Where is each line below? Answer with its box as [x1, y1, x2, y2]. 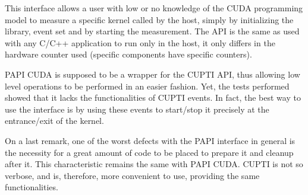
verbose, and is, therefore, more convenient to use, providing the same [5, 169, 260, 181]
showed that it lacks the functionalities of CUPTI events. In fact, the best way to [5, 91, 301, 104]
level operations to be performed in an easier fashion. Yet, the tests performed [5, 79, 290, 92]
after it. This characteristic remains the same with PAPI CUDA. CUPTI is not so [5, 158, 303, 170]
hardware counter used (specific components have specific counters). [5, 48, 252, 60]
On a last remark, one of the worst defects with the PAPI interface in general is [5, 134, 296, 146]
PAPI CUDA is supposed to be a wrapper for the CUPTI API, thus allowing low [5, 68, 300, 80]
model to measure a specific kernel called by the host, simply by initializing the [5, 13, 294, 25]
